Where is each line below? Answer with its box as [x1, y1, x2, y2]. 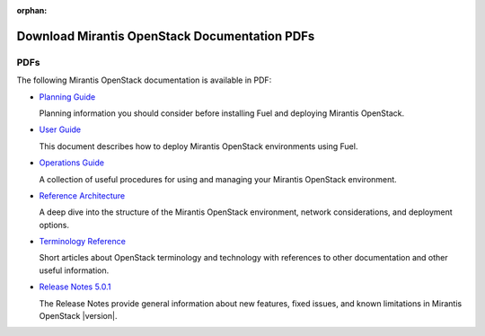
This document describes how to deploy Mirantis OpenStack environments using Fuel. [39, 140, 358, 152]
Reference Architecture [39, 190, 126, 201]
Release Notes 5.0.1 [39, 281, 111, 292]
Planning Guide [39, 91, 96, 102]
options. [39, 219, 70, 230]
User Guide [39, 124, 82, 135]
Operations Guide [39, 157, 105, 168]
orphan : [16, 5, 48, 15]
